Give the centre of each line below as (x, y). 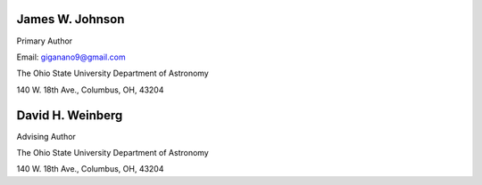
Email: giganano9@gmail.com (71, 57)
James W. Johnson (71, 19)
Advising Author (46, 136)
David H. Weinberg (70, 115)
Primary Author (45, 41)
